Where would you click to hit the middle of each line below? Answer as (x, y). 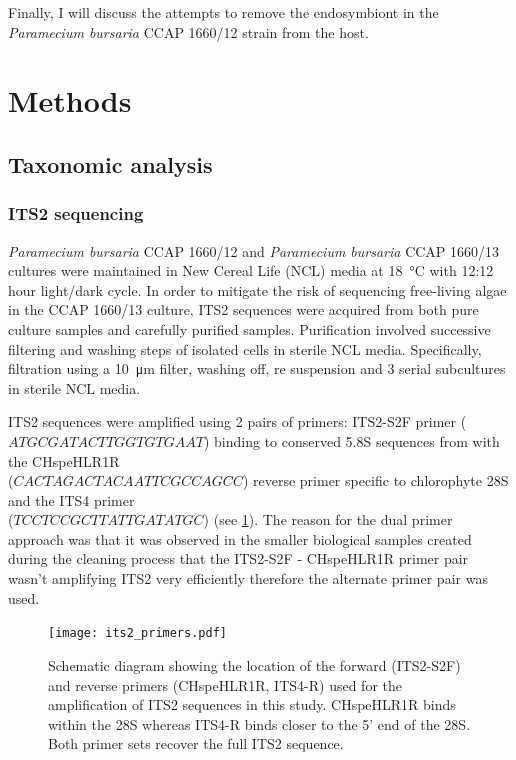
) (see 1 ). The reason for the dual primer (328, 519)
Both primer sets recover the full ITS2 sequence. (196, 743)
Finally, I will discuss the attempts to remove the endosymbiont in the (223, 12)
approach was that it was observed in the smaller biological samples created (240, 538)
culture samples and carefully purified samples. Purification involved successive (249, 328)
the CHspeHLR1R (64, 460)
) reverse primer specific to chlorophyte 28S (375, 480)
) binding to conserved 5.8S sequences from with (351, 440)
